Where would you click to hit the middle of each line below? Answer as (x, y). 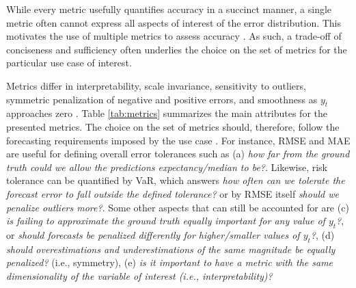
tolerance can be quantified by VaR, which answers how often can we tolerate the (176, 180)
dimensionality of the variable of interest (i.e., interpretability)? (139, 275)
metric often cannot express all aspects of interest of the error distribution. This (174, 22)
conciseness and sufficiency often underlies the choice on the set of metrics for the (177, 49)
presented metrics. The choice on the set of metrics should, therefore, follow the (173, 126)
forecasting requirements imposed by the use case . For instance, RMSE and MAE (178, 140)
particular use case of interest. (69, 63)
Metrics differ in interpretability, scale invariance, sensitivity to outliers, (156, 85)
